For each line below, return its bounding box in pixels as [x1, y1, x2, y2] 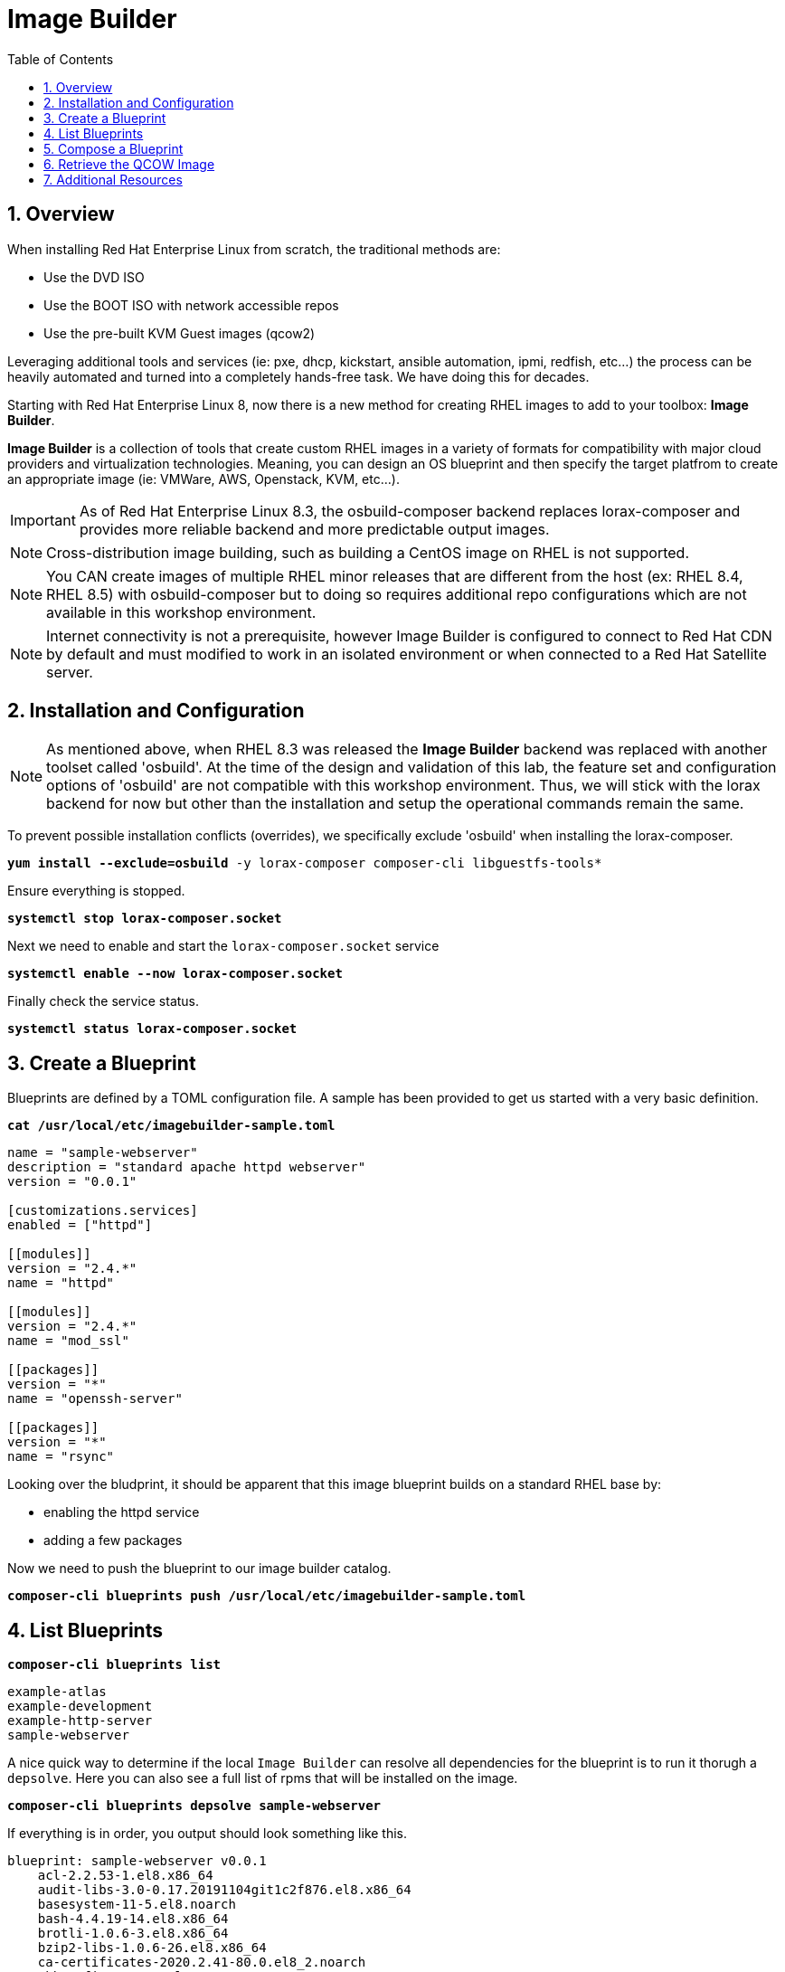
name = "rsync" [7, 1449, 115, 1465]
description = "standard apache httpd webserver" [7, 1160, 366, 1175]
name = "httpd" [7, 1275, 115, 1291]
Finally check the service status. [7, 993, 200, 1010]
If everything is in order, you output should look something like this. [7, 1825, 408, 1842]
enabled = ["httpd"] [7, 1218, 153, 1233]
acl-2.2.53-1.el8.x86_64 [37, 1868, 213, 1883]
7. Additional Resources [43, 171, 183, 187]
